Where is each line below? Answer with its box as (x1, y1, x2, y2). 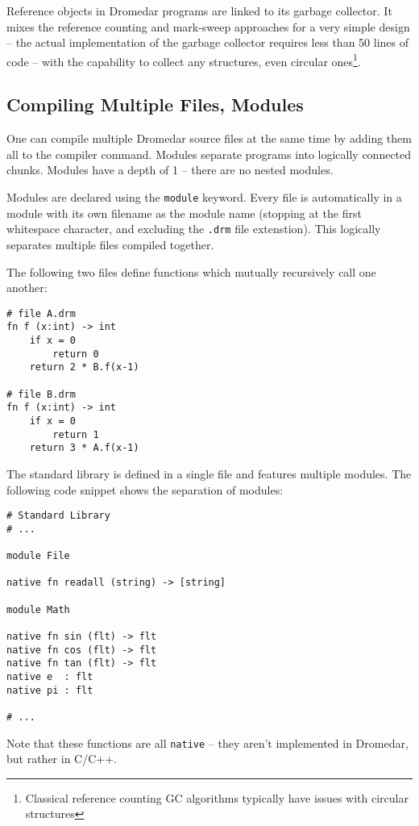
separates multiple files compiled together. (6, 236, 214, 252)
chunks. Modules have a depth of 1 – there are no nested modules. (6, 161, 334, 178)
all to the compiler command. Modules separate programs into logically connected (6, 145, 412, 162)
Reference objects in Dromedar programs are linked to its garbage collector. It (6, 2, 392, 19)
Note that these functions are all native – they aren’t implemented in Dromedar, (6, 734, 409, 751)
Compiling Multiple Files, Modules (6, 92, 304, 117)
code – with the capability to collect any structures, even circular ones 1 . (6, 50, 361, 69)
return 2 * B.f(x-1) (29, 361, 139, 373)
